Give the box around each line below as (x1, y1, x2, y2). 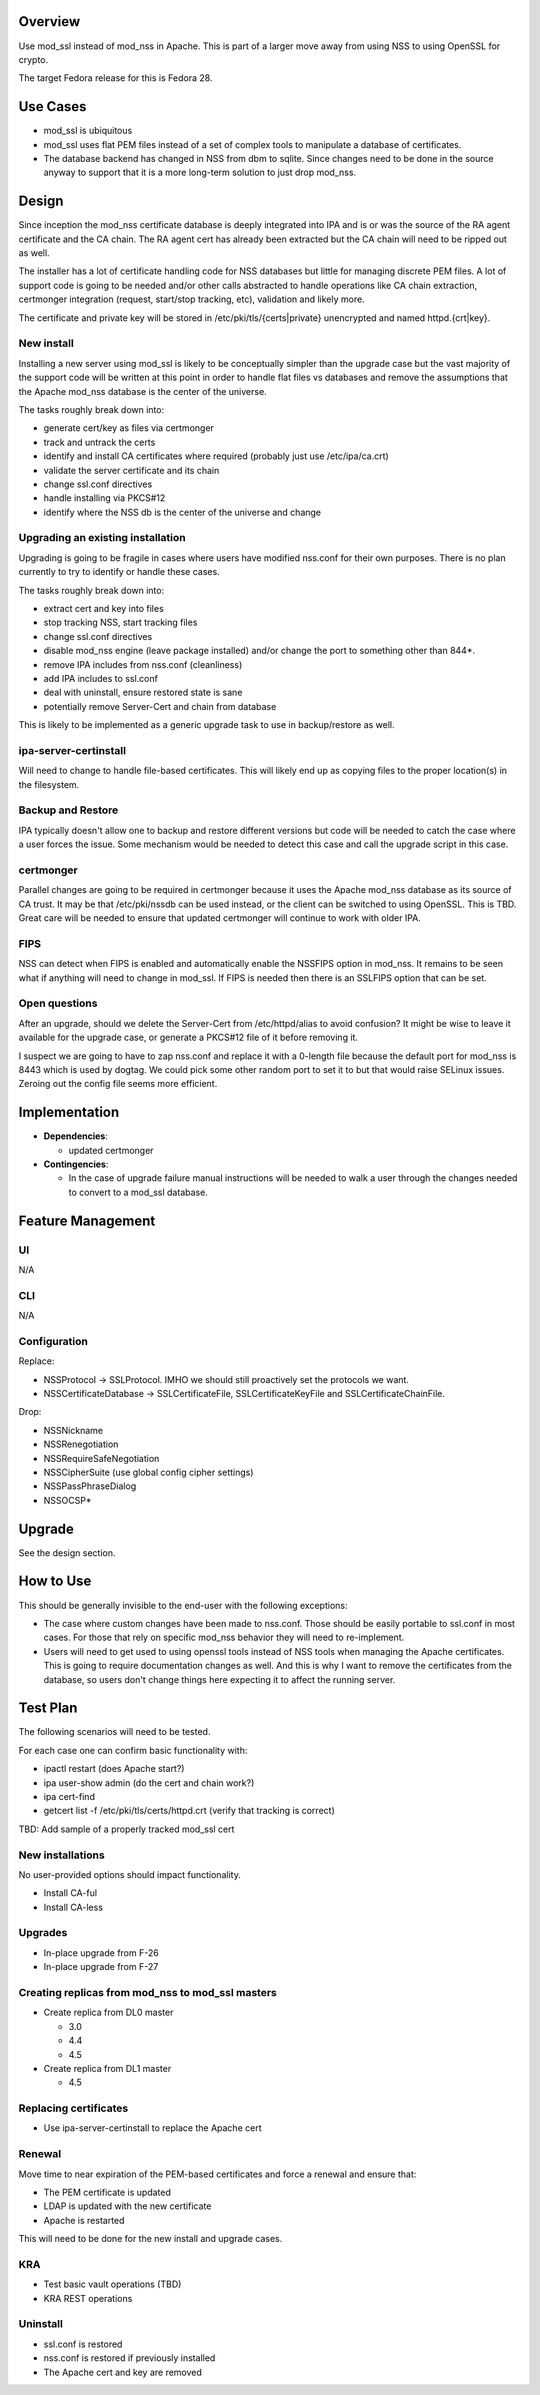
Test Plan (18, 1700, 78, 1717)
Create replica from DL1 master (43, 2062, 172, 2074)
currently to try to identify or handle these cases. (18, 566, 220, 578)
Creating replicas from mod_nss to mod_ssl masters (18, 1985, 277, 1999)
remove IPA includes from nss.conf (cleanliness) (43, 658, 243, 670)
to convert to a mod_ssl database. (68, 1186, 209, 1198)
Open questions (18, 996, 98, 1010)
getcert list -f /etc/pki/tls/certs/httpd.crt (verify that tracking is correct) (43, 1805, 335, 1817)
